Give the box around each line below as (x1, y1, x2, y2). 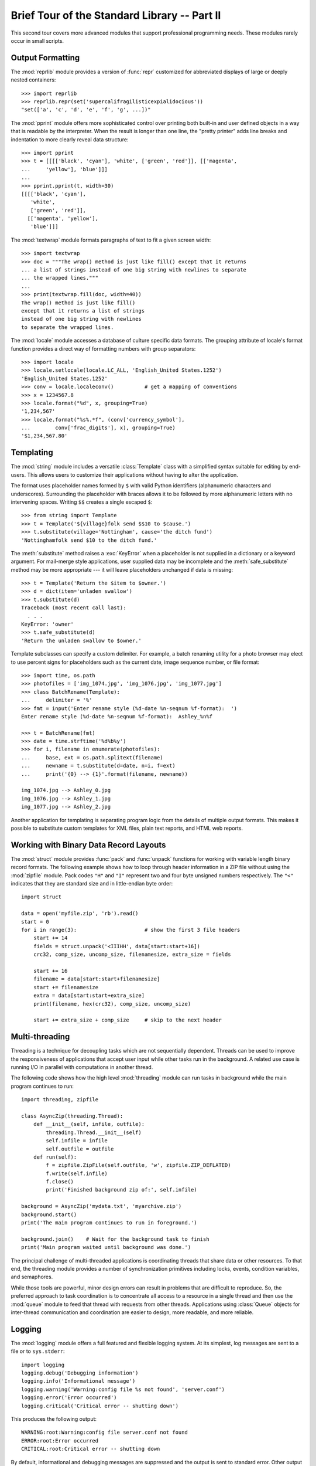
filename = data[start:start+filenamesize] (33, 976, 160, 982)
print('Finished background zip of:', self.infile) (46, 1186, 197, 1193)
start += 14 (33, 935, 68, 941)
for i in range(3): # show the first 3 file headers (21, 927, 241, 934)
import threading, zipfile (21, 1097, 99, 1103)
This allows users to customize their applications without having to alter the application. (27, 471, 238, 478)
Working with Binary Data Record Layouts (11, 840, 166, 850)
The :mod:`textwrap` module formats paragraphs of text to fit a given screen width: (11, 236, 211, 243)
